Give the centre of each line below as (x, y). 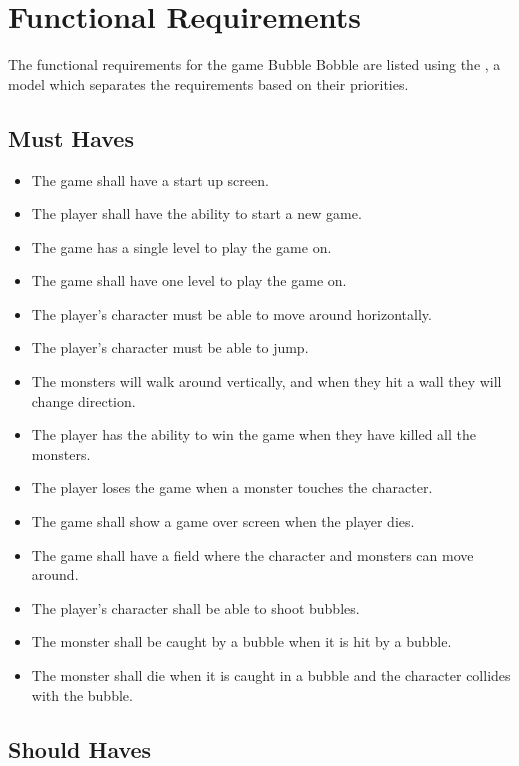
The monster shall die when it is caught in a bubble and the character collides (271, 675)
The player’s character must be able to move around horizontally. (231, 313)
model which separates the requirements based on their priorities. (208, 83)
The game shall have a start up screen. (150, 179)
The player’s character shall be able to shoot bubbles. (195, 607)
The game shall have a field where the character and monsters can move (252, 554)
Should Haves (80, 748)
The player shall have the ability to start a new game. (196, 213)
